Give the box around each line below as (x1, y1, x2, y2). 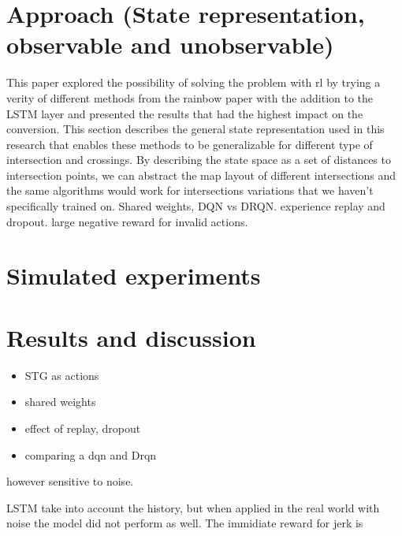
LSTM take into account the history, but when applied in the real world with (6, 499, 380, 516)
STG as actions (24, 367, 99, 383)
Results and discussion (6, 321, 256, 353)
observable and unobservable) (6, 28, 334, 61)
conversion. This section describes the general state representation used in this (6, 121, 385, 137)
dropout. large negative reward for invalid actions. (6, 213, 248, 229)
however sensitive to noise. (6, 473, 134, 489)
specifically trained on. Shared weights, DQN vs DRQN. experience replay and (6, 198, 385, 214)
